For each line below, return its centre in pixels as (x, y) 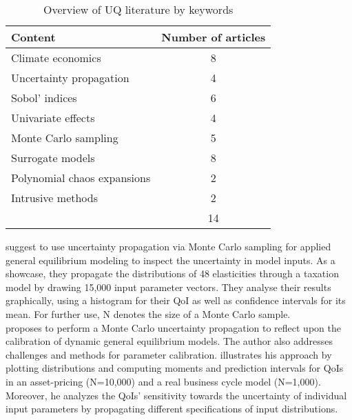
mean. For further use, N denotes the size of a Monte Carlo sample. (148, 313)
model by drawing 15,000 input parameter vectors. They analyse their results (168, 287)
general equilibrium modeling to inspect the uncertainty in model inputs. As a (170, 260)
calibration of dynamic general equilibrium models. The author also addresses (169, 341)
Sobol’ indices (44, 98)
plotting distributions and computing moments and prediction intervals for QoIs (175, 368)
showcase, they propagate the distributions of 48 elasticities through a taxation (172, 273)
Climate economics (56, 58)
